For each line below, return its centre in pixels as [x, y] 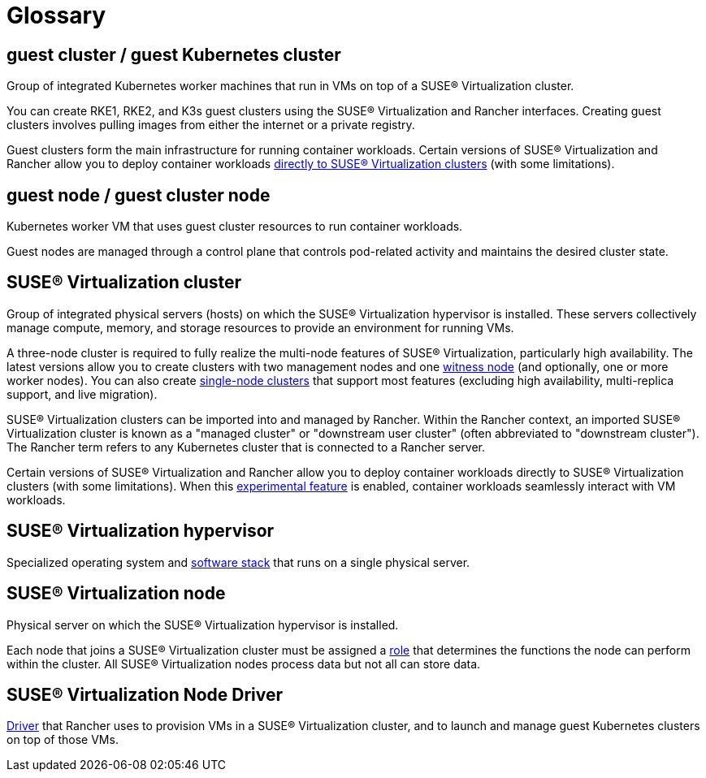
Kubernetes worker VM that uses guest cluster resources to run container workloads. [235, 227]
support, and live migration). [82, 394]
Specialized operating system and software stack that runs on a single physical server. [238, 562]
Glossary [56, 15]
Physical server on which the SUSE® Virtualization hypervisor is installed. [203, 625]
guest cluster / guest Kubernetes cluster [174, 54]
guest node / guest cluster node [139, 195]
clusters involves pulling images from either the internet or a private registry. [211, 125]
